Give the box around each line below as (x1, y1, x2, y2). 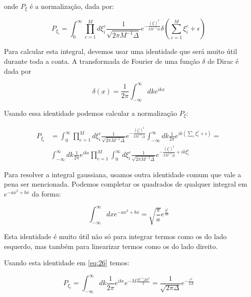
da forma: (32, 188, 61, 198)
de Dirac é (207, 56, 239, 66)
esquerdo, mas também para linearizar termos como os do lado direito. (4, 241, 218, 251)
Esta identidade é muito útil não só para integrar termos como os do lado (4, 231, 227, 241)
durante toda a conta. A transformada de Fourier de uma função (4, 56, 200, 66)
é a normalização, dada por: (30, 1, 114, 11)
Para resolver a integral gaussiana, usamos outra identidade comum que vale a (4, 169, 242, 179)
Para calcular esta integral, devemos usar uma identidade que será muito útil (4, 46, 237, 56)
